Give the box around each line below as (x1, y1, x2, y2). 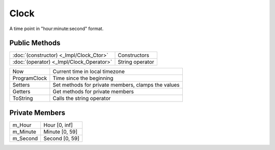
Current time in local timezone (52, 68, 125, 75)
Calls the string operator (52, 95, 111, 102)
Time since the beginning (52, 74, 114, 82)
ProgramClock (12, 74, 47, 82)
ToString (12, 95, 33, 102)
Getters (12, 88, 31, 95)
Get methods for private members (52, 88, 134, 95)
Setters (12, 82, 30, 89)
